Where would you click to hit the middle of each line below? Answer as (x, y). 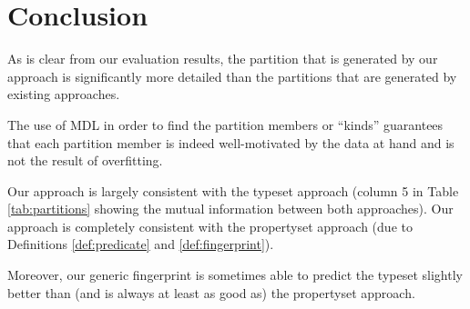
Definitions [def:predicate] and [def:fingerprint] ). (141, 244)
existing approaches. (64, 94)
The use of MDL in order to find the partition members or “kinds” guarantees (225, 124)
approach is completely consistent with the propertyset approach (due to (210, 226)
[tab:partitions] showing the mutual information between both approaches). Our (230, 209)
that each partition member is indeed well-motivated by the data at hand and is (231, 142)
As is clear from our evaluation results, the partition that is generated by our (223, 59)
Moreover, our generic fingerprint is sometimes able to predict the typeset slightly (235, 275)
